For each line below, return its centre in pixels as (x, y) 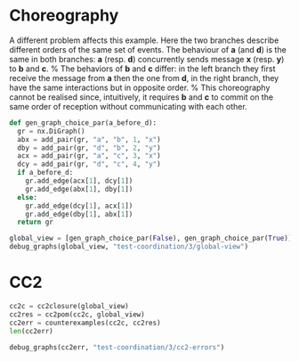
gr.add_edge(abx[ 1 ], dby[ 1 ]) (79, 189)
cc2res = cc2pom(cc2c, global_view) (77, 314)
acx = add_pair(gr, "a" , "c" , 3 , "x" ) (89, 156)
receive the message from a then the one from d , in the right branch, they (144, 78)
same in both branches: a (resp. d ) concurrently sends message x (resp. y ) (147, 59)
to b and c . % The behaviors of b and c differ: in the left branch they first (142, 69)
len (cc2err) (31, 331)
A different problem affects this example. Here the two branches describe (144, 40)
